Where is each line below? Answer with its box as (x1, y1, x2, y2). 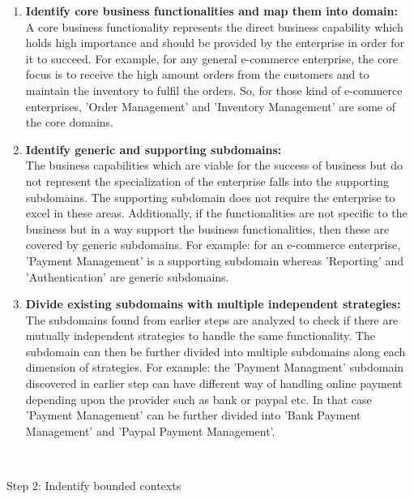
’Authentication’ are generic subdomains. (25, 268, 229, 285)
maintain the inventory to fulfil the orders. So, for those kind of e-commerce (25, 81, 403, 98)
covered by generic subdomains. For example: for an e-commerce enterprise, (25, 236, 401, 253)
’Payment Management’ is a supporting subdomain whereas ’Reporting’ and (25, 252, 404, 269)
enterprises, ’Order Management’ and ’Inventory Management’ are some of (25, 97, 396, 114)
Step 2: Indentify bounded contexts (6, 477, 181, 494)
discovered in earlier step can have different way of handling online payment (25, 375, 403, 392)
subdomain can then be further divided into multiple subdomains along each (25, 342, 406, 359)
